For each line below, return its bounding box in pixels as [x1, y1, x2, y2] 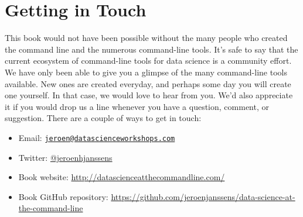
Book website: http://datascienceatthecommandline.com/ [18, 171, 225, 183]
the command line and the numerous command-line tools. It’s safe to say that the [5, 43, 298, 55]
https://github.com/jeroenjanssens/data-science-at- [111, 190, 295, 202]
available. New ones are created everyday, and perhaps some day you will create [5, 77, 291, 89]
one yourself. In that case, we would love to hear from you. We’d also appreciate [5, 89, 293, 101]
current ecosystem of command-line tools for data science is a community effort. [5, 54, 292, 67]
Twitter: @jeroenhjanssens [18, 151, 113, 163]
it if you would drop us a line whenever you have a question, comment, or [5, 100, 269, 112]
